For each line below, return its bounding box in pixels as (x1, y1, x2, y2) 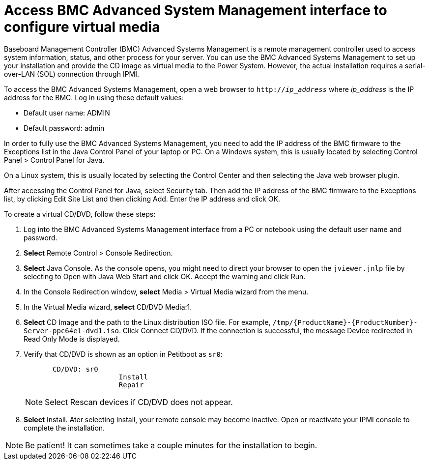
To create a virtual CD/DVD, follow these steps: (4, 209, 156, 218)
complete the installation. (24, 423, 105, 432)
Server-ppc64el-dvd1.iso (24, 326, 119, 335)
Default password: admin (24, 123, 105, 132)
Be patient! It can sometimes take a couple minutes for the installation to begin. (25, 440, 317, 450)
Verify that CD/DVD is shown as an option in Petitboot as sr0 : (24, 349, 223, 358)
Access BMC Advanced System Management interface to (4, 2, 387, 19)
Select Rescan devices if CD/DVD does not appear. (45, 397, 233, 407)
